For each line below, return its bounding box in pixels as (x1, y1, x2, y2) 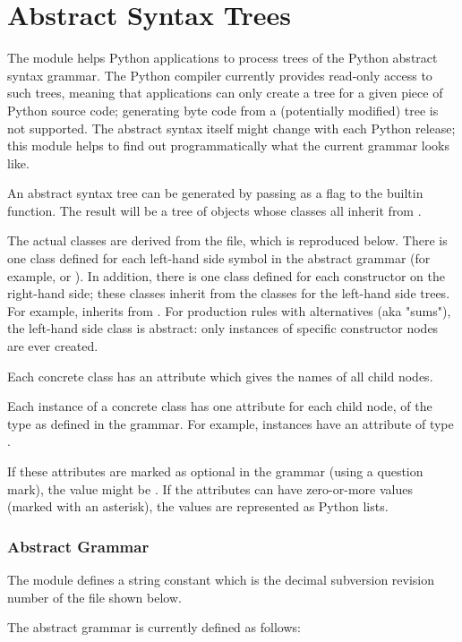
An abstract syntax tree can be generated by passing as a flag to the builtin (7, 184, 423, 202)
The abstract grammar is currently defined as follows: (7, 618, 301, 637)
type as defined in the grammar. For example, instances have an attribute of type (7, 414, 454, 432)
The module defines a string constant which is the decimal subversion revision (7, 570, 435, 588)
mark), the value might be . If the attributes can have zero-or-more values (7, 479, 413, 498)
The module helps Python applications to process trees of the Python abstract (7, 48, 438, 67)
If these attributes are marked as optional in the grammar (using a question (7, 462, 423, 480)
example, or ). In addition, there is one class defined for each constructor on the (7, 266, 445, 285)
